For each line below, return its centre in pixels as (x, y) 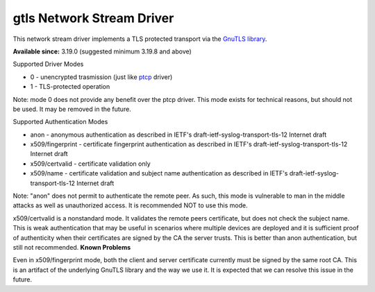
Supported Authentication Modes (60, 122)
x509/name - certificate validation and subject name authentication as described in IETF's (159, 173)
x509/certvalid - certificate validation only (90, 164)
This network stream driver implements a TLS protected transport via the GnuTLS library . (140, 39)
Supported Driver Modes (48, 64)
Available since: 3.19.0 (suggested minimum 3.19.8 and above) (102, 51)
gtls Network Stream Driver (93, 18)
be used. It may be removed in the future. (72, 109)
